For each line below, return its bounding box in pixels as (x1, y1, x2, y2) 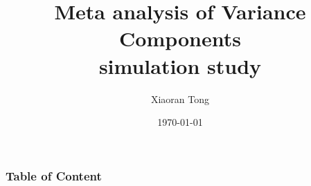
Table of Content (6, 167, 102, 184)
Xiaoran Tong (150, 91, 210, 106)
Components (119, 24, 241, 53)
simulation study (98, 51, 262, 80)
